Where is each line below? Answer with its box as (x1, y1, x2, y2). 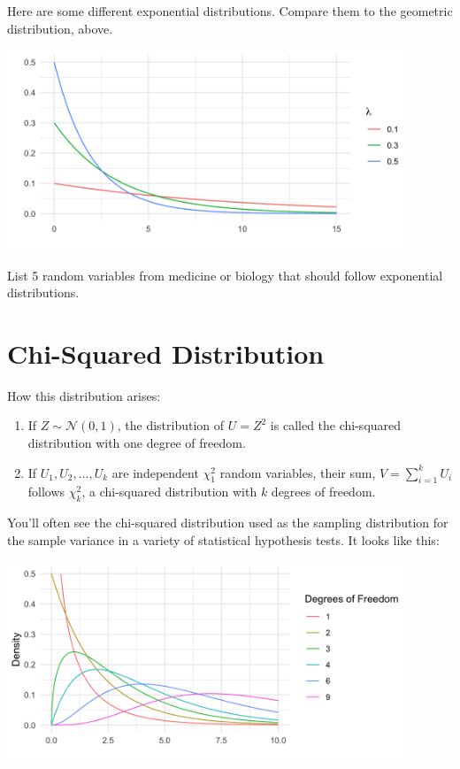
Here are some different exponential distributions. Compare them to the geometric (7, 2, 453, 19)
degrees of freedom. (271, 482, 376, 501)
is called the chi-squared (270, 416, 402, 434)
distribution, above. (7, 19, 113, 37)
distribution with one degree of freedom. (27, 434, 246, 452)
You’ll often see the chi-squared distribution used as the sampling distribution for (7, 513, 448, 532)
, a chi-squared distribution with (81, 482, 257, 501)
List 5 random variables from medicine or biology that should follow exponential (7, 265, 443, 284)
